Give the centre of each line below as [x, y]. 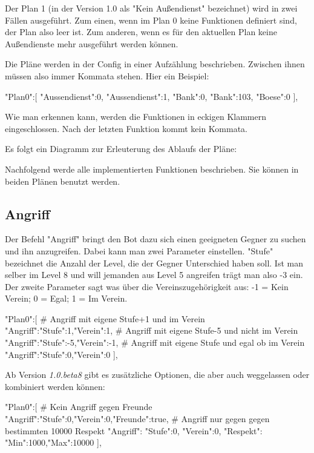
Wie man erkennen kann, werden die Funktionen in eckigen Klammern [136, 117]
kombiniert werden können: [55, 386]
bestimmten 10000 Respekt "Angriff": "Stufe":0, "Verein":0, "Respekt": [134, 430]
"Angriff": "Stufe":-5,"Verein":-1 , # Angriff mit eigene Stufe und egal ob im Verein [155, 342]
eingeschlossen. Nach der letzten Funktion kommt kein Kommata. [126, 128]
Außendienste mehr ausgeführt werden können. [92, 43]
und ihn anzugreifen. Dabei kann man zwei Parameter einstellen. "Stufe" [139, 250]
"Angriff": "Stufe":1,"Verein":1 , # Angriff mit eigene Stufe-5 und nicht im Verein [152, 330]
